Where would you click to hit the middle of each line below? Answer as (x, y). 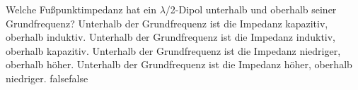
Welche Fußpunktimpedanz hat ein (81, 9)
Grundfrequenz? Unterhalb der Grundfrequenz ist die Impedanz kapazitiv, (167, 23)
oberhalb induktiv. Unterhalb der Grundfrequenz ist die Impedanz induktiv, (171, 37)
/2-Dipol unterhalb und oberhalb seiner (251, 9)
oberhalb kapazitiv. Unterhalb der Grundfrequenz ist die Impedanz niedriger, (173, 50)
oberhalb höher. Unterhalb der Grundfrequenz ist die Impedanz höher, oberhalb (179, 64)
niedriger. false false (47, 78)
